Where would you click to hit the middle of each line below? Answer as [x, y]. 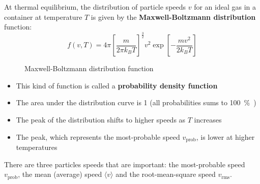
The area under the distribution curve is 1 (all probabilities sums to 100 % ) [136, 102]
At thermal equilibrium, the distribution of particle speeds [95, 7]
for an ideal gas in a [225, 7]
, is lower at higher [225, 136]
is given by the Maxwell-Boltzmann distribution [173, 17]
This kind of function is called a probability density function [117, 85]
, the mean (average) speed [60, 174]
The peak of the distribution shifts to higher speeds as [101, 119]
